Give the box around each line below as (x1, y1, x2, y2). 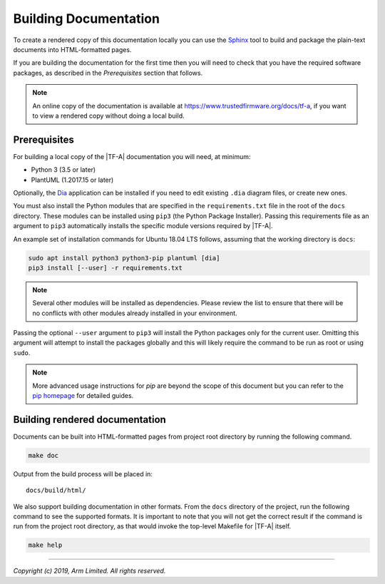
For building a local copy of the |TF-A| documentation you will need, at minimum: (13, 152, 251, 160)
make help (28, 541, 63, 549)
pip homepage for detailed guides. (32, 391, 134, 400)
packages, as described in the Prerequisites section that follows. (13, 68, 203, 77)
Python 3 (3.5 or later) (31, 165, 96, 174)
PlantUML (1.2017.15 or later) (31, 175, 114, 184)
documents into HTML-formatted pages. (13, 45, 132, 53)
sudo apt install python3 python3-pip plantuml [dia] (28, 254, 220, 262)
